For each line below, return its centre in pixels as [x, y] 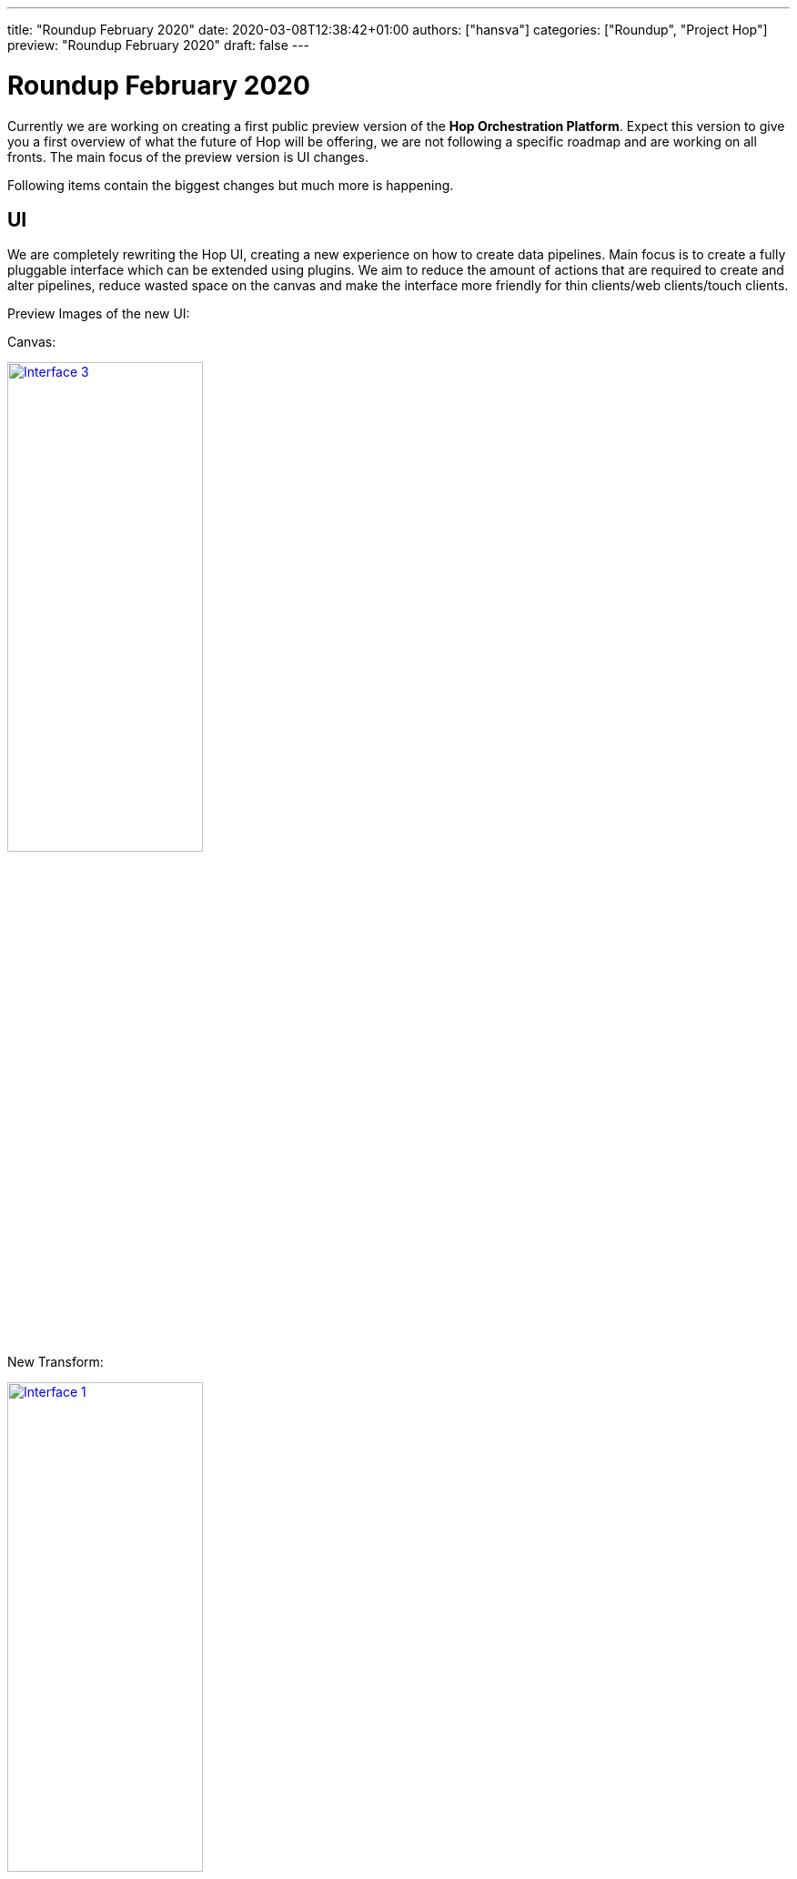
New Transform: [55, 1362]
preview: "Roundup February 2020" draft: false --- [159, 45]
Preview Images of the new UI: [99, 314]
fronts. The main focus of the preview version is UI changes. [188, 157]
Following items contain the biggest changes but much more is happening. [231, 185]
